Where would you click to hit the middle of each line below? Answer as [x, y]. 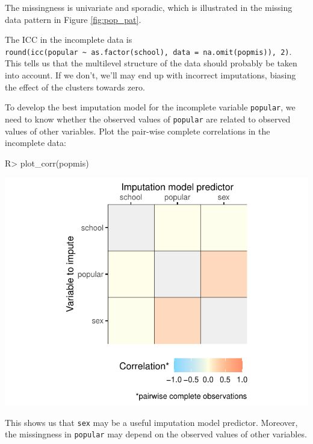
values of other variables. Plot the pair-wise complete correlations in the [138, 131]
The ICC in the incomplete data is [69, 40]
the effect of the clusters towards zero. [75, 87]
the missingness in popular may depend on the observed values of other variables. [156, 434]
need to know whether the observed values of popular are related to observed [148, 119]
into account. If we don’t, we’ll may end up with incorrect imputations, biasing [150, 75]
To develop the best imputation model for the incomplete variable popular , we [150, 107]
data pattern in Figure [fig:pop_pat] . [73, 19]
